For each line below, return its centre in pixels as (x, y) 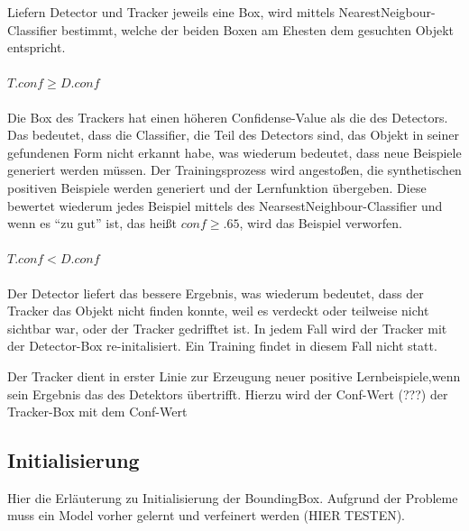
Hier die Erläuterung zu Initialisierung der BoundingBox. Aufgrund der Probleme (233, 497)
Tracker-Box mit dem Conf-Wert (97, 412)
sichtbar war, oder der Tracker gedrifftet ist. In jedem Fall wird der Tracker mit (227, 328)
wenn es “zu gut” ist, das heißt (92, 223)
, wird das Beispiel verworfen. (321, 223)
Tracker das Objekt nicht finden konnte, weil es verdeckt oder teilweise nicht (218, 311)
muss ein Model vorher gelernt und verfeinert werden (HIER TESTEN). (207, 515)
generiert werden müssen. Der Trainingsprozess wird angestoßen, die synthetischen (234, 170)
